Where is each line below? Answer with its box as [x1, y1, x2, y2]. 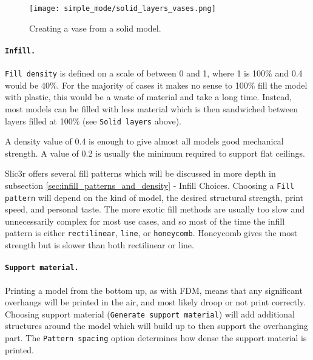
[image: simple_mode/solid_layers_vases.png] [29, 4, 216, 13]
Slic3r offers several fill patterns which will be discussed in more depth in [5, 167, 276, 180]
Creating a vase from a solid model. [29, 21, 161, 34]
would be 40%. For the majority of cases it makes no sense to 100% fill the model [5, 78, 308, 91]
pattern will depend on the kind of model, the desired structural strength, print [5, 191, 303, 203]
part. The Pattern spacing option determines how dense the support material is [5, 331, 307, 344]
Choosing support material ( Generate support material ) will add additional [5, 307, 295, 320]
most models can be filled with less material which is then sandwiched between [5, 102, 298, 115]
